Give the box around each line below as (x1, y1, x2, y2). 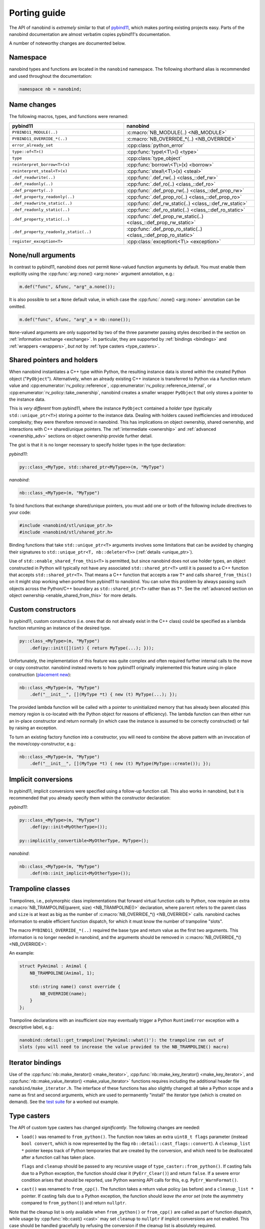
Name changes (9, 101, 56, 109)
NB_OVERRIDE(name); (40, 991, 87, 996)
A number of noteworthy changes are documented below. (9, 40, 126, 46)
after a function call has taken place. (21, 1154, 95, 1160)
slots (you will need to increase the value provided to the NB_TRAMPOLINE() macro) (19, 1044, 229, 1050)
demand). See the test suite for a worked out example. (9, 1099, 119, 1105)
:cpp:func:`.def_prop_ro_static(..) (126, 225, 203, 232)
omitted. (9, 303, 26, 309)
